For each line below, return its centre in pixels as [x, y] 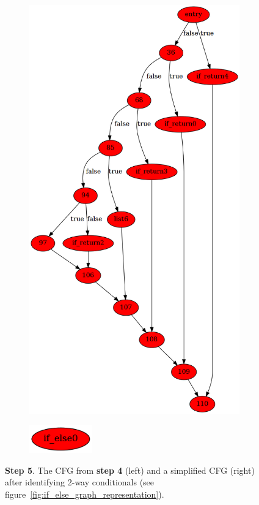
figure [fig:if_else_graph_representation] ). [85, 494]
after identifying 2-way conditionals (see [80, 482]
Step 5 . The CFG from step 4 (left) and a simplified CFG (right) [130, 470]
